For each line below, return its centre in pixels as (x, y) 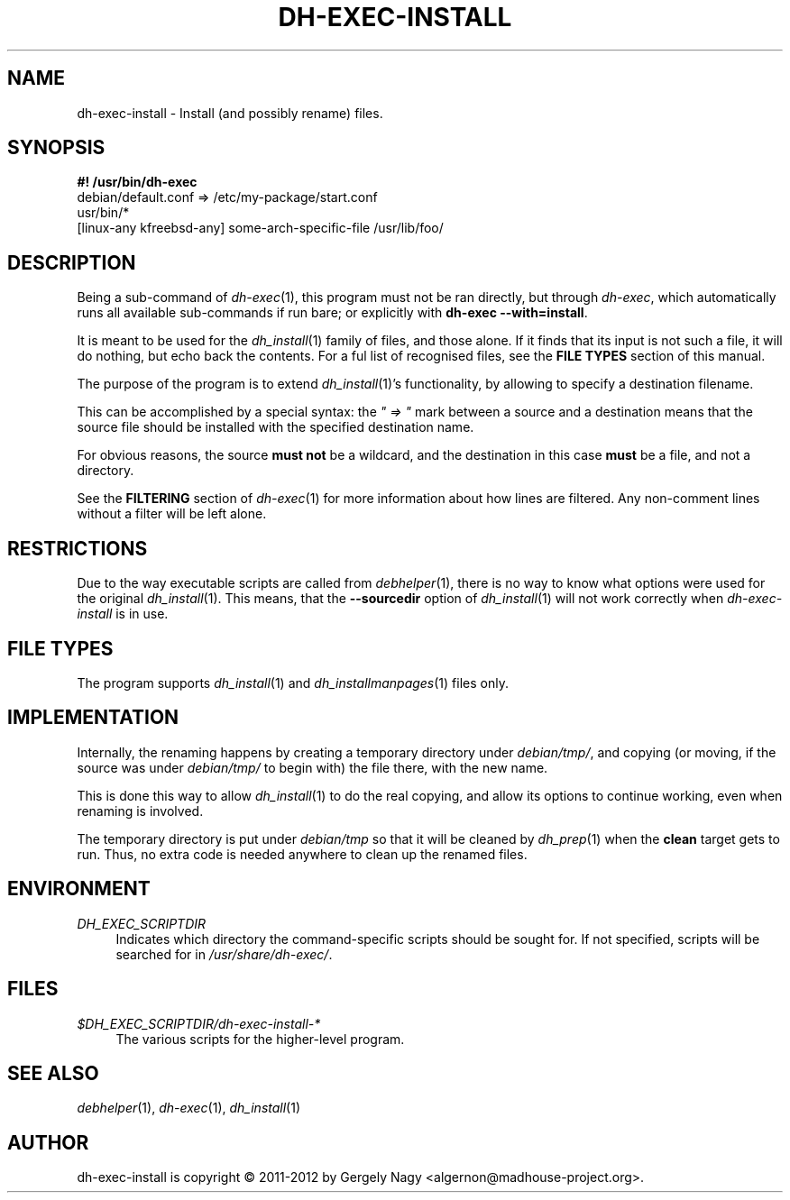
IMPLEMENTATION (93, 718)
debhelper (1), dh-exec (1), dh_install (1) (189, 1108)
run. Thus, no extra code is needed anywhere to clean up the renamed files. (302, 854)
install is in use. (123, 614)
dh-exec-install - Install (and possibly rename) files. (230, 113)
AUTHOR (48, 1142)
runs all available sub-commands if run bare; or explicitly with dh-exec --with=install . (332, 313)
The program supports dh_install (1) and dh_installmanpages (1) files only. (293, 682)
